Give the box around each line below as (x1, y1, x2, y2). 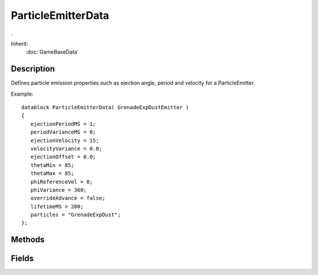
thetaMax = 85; (30, 170, 75, 177)
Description (11, 64, 55, 74)
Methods (11, 235, 45, 245)
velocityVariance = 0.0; (30, 145, 102, 152)
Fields (11, 254, 34, 264)
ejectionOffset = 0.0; (30, 153, 97, 161)
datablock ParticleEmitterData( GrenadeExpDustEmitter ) (21, 104, 190, 111)
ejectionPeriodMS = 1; (30, 120, 97, 127)
